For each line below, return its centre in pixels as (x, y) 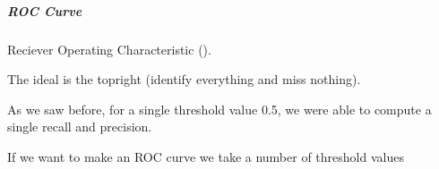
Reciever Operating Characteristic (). (109, 49)
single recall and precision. (80, 127)
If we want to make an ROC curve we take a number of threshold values (206, 156)
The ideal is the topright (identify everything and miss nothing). (184, 79)
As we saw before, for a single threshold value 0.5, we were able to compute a (219, 109)
